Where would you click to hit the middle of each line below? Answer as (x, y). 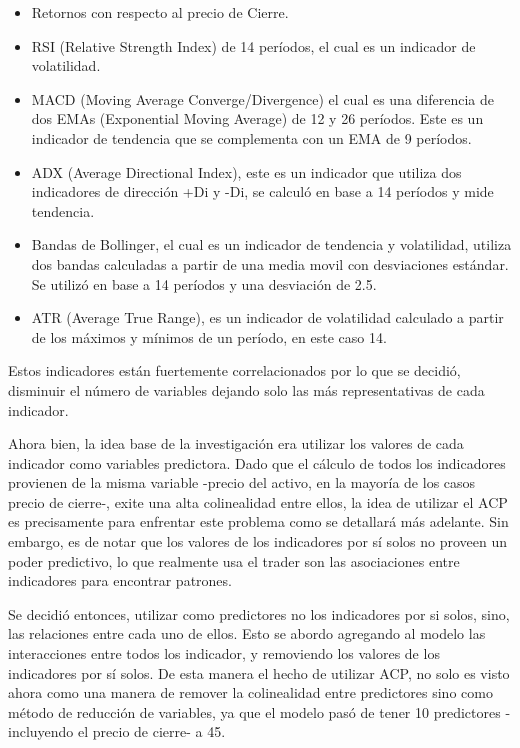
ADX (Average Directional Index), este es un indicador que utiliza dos (246, 171)
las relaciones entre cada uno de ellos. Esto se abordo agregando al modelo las (247, 633)
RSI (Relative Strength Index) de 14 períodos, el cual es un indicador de (253, 45)
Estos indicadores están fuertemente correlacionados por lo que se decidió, (234, 370)
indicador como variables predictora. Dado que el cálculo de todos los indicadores (257, 462)
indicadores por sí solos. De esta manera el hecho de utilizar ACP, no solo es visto (259, 672)
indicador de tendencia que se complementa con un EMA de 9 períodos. (251, 137)
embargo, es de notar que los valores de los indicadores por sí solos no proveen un (257, 541)
